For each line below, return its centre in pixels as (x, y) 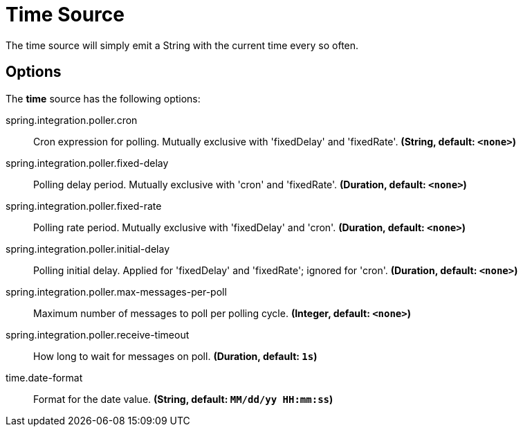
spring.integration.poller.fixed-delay (87, 163)
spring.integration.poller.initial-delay (88, 249)
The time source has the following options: (103, 98)
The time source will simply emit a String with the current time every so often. (182, 45)
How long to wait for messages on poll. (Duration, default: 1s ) (175, 356)
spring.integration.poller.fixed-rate (84, 206)
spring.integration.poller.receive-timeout (98, 334)
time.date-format (44, 377)
